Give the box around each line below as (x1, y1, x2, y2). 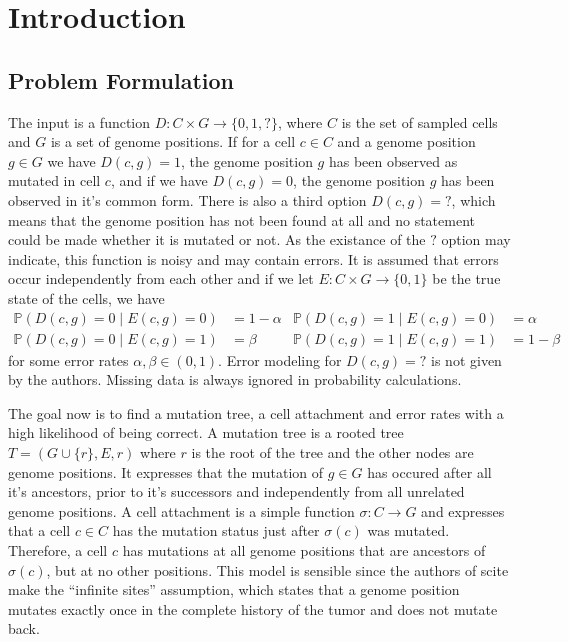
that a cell (8, 520, 71, 541)
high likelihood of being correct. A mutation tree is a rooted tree (8, 422, 404, 443)
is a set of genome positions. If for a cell (50, 131, 296, 152)
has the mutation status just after (112, 520, 320, 541)
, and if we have (110, 170, 208, 191)
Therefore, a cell (8, 539, 108, 560)
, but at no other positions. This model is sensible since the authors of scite (46, 559, 509, 580)
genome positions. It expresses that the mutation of (8, 461, 324, 482)
